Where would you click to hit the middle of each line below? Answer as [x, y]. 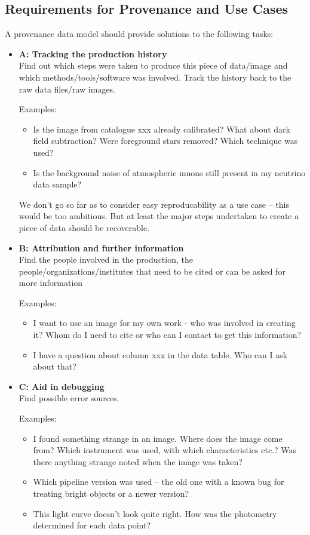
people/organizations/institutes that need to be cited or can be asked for [152, 271]
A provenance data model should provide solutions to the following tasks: [139, 34]
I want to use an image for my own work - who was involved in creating [164, 323]
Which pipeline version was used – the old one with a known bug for [159, 482]
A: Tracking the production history [93, 53]
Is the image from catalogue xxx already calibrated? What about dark [162, 129]
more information [51, 283]
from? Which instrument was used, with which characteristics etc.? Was [165, 450]
